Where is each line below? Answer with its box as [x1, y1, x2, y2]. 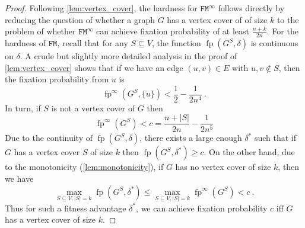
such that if [254, 131, 297, 144]
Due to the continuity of [5, 131, 93, 144]
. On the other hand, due [204, 146, 295, 158]
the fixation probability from [5, 73, 109, 85]
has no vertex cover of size [175, 160, 271, 173]
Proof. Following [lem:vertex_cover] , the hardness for [5, 2, 198, 14]
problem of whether [5, 25, 76, 37]
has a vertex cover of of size [167, 13, 268, 25]
